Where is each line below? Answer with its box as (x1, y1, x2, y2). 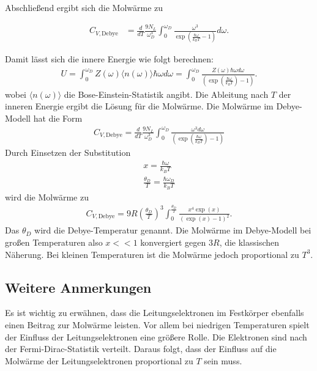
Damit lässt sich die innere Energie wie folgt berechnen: (5, 53, 214, 65)
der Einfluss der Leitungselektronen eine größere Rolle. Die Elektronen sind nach (5, 330, 307, 343)
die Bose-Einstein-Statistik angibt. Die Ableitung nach (64, 87, 269, 100)
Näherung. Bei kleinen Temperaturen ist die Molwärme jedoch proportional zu (5, 248, 299, 260)
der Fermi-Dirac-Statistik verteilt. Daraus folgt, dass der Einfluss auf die (5, 342, 277, 355)
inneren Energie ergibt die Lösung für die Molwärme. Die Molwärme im (5, 100, 274, 112)
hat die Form (33, 111, 83, 124)
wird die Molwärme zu (5, 190, 89, 203)
